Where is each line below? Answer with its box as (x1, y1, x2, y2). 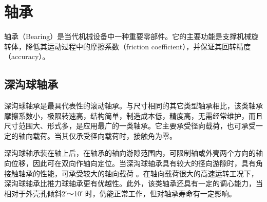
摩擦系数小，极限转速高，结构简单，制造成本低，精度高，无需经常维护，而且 (4, 110, 263, 121)
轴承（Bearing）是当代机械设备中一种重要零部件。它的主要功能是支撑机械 (4, 31, 252, 42)
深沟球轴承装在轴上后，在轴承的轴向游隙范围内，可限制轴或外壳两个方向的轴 (4, 148, 263, 158)
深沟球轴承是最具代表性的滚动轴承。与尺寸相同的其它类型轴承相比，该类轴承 (4, 100, 263, 111)
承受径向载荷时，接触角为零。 (75, 130, 177, 141)
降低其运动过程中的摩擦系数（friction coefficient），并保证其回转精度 (25, 41, 251, 51)
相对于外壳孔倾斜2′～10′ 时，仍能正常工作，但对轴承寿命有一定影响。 (4, 188, 236, 198)
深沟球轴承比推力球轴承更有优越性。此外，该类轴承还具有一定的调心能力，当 (4, 178, 263, 189)
